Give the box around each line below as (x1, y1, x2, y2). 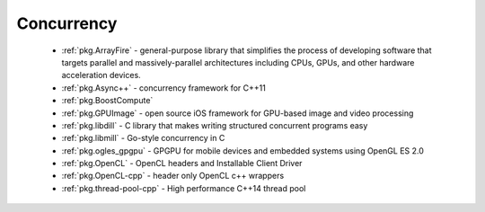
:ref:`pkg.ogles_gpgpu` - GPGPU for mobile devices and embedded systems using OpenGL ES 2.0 (61, 145, 424, 156)
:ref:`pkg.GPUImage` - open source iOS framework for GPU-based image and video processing (61, 108, 414, 119)
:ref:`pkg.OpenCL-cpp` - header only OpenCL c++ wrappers (61, 171, 285, 181)
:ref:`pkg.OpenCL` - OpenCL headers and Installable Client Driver (61, 158, 303, 169)
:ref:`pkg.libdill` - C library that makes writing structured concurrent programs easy (61, 119, 368, 130)
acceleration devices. (61, 70, 141, 81)
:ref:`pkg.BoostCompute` (61, 95, 154, 106)
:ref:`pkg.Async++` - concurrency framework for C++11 (61, 82, 267, 93)
